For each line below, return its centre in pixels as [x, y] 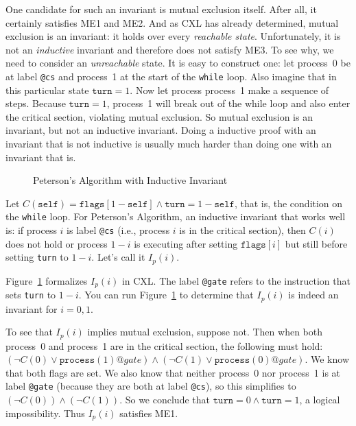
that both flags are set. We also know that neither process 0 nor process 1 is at [173, 372]
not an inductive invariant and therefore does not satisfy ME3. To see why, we [170, 49]
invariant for [32, 308]
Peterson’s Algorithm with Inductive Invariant [130, 180]
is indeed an [313, 295]
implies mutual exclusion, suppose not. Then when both [205, 332]
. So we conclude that [165, 400]
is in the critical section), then [242, 230]
